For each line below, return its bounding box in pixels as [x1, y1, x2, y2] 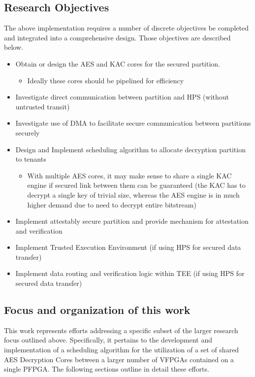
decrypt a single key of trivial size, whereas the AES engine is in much [27, 189, 240, 200]
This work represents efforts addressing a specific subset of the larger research [4, 325, 238, 335]
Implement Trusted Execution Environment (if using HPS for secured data [15, 242, 241, 252]
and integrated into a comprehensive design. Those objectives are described [4, 32, 231, 42]
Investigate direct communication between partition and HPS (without [15, 92, 229, 102]
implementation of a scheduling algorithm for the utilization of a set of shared [4, 344, 239, 355]
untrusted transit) [15, 101, 70, 111]
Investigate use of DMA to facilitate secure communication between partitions [15, 118, 251, 128]
